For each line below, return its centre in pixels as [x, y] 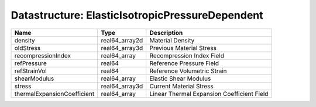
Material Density [172, 40]
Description [166, 33]
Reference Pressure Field [184, 63]
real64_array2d [122, 40]
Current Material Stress [181, 86]
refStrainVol [30, 71]
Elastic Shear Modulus [180, 79]
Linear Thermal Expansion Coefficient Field [209, 94]
